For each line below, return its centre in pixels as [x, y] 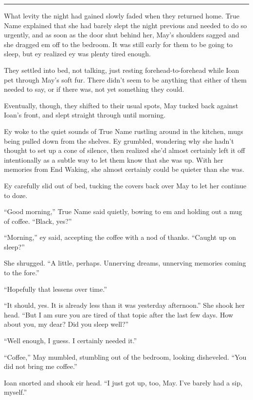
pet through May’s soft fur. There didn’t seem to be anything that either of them [125, 79]
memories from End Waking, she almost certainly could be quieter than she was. [124, 169]
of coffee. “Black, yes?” [38, 221]
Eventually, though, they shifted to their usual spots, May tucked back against [121, 105]
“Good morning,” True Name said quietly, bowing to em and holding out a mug [123, 211]
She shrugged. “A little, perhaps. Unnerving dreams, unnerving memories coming [125, 263]
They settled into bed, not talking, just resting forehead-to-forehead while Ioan [122, 70]
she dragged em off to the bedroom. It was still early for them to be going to [118, 44]
